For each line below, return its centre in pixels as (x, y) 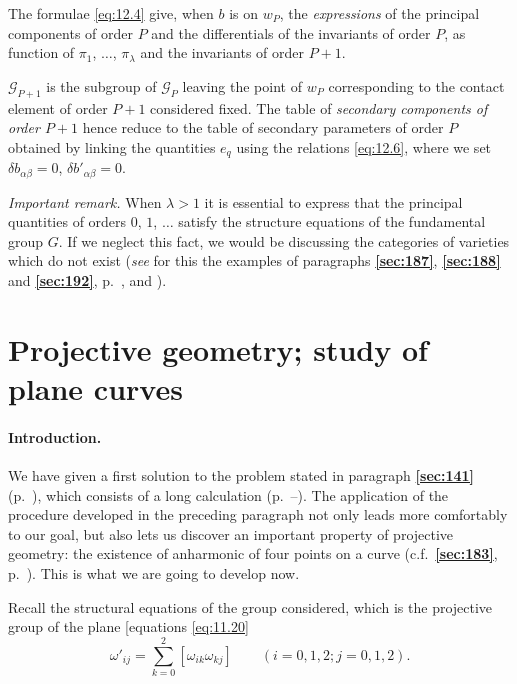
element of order (58, 107)
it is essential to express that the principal (333, 201)
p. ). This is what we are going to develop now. (154, 572)
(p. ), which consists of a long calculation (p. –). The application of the (228, 494)
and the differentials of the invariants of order (291, 32)
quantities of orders (67, 221)
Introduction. (55, 436)
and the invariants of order (222, 52)
